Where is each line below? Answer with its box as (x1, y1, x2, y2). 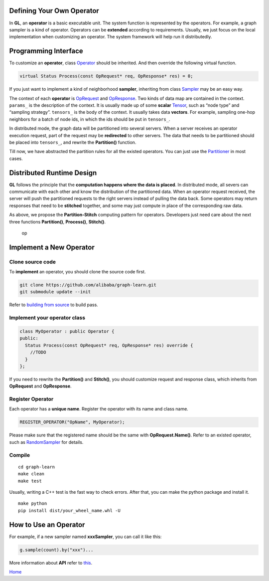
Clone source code (9, 258, 56, 265)
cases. (9, 155, 23, 162)
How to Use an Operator (9, 520, 85, 529)
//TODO (30, 350, 46, 355)
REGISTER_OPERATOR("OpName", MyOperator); (19, 419, 125, 425)
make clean (18, 471, 45, 477)
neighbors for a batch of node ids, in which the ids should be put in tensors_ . (9, 116, 170, 122)
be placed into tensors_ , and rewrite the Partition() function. (9, 139, 136, 145)
